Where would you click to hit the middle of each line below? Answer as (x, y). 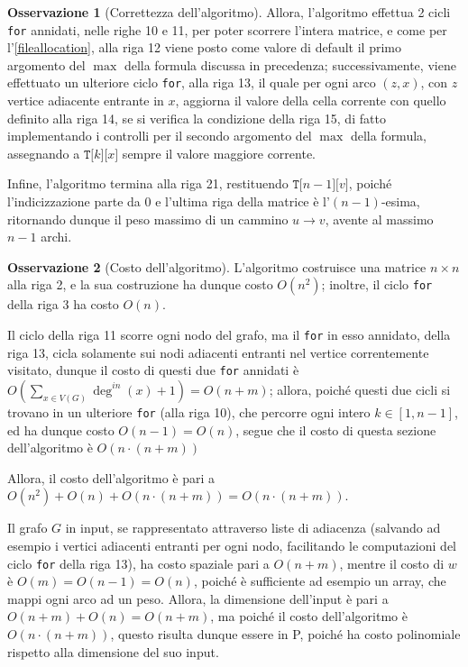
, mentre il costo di (392, 563)
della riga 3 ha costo (63, 304)
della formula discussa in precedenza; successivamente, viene (290, 64)
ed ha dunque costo (61, 429)
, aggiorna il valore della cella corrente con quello (311, 101)
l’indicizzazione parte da (74, 201)
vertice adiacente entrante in (86, 101)
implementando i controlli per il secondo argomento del (160, 136)
